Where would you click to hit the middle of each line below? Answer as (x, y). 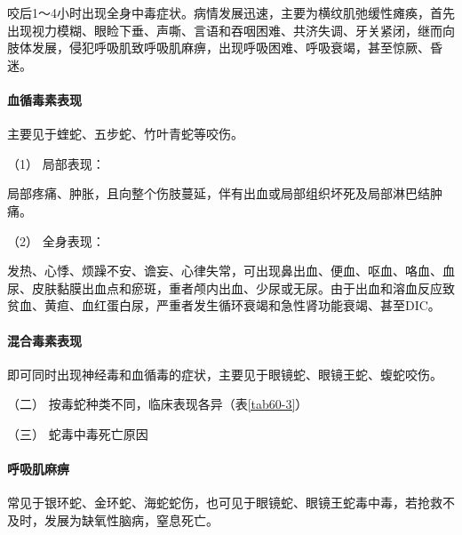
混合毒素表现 (44, 340)
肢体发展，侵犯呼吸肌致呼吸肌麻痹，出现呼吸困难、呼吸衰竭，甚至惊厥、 (219, 48)
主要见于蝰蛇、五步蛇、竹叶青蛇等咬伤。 (125, 134)
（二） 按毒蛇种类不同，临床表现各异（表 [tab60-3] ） (158, 404)
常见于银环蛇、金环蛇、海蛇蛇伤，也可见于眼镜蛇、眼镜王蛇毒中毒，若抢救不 (231, 503)
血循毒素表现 (44, 99)
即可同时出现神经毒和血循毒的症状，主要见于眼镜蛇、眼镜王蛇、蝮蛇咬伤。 (225, 374)
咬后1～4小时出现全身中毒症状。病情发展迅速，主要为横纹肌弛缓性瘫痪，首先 (231, 12)
